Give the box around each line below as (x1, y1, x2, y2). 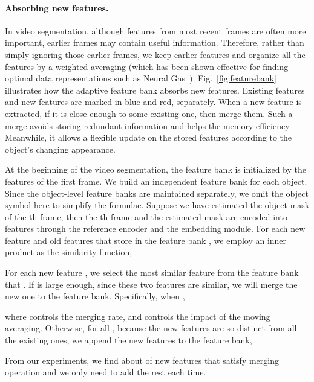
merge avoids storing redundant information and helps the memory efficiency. (5, 119, 292, 132)
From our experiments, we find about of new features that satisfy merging (5, 354, 279, 366)
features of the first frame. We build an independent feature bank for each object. (5, 174, 307, 187)
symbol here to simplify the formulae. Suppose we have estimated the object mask (5, 199, 310, 211)
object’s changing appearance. (5, 142, 116, 155)
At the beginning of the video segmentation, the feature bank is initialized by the (5, 163, 306, 176)
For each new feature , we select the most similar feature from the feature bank (5, 266, 299, 279)
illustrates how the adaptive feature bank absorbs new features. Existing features (5, 83, 305, 96)
